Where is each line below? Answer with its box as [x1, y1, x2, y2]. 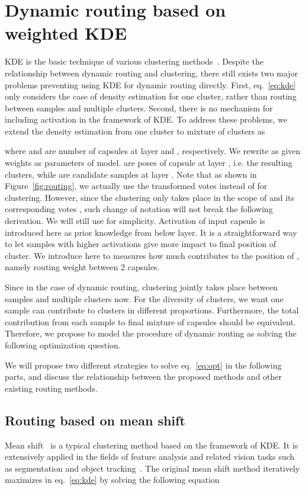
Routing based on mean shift [5, 411, 185, 429]
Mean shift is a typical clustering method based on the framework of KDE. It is [5, 438, 298, 451]
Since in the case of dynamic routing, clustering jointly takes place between [5, 281, 278, 293]
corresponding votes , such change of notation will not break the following [5, 203, 273, 215]
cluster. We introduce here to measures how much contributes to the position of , [5, 249, 299, 261]
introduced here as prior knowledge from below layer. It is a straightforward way [5, 226, 297, 238]
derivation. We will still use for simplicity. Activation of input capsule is [5, 214, 265, 227]
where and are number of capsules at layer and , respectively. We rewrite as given [5, 145, 301, 157]
